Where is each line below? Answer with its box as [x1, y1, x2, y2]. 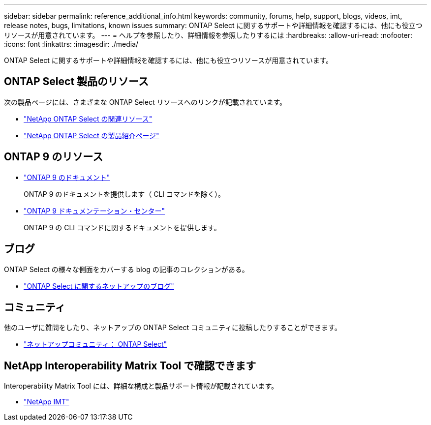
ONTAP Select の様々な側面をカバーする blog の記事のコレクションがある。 [4, 265, 249, 273]
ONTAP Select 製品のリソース [4, 75, 149, 88]
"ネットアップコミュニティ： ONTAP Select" [24, 340, 167, 349]
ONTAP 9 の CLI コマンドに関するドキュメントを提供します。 [24, 223, 221, 232]
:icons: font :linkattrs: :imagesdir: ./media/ [4, 40, 139, 48]
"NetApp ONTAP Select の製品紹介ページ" [24, 131, 159, 140]
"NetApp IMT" [24, 397, 69, 406]
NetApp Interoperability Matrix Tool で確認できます [4, 359, 256, 372]
